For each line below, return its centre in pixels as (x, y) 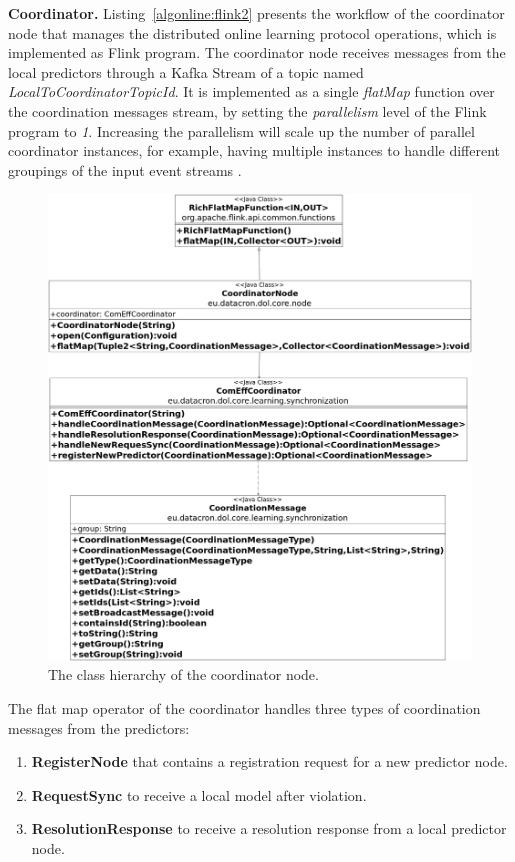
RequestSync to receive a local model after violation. (199, 794)
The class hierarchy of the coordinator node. (183, 674)
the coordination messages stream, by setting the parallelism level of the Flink (247, 110)
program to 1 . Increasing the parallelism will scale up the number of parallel (241, 130)
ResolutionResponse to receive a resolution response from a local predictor (269, 828)
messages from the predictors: (99, 727)
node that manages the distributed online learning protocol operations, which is (252, 32)
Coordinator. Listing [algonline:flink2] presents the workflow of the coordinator (256, 13)
